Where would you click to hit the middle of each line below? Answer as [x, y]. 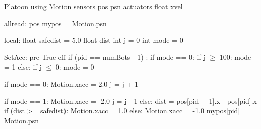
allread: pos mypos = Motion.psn [55, 23]
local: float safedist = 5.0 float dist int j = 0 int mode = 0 [94, 40]
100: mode [235, 57]
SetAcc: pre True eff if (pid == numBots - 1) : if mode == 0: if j [105, 57]
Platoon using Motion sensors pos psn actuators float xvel [93, 6]
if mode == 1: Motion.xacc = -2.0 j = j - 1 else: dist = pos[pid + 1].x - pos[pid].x [130, 101]
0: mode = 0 [75, 67]
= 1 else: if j [23, 67]
